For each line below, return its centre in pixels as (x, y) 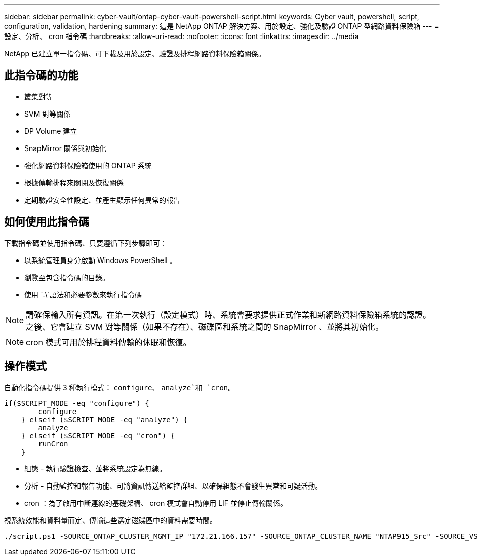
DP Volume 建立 (51, 131)
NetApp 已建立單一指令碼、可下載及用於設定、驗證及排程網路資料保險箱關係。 (135, 53)
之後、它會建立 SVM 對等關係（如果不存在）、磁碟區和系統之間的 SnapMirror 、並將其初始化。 (205, 327)
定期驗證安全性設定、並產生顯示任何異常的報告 (102, 200)
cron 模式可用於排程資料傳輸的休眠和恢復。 (109, 342)
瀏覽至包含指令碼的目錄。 (67, 277)
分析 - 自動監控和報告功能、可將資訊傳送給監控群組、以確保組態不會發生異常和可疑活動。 (173, 486)
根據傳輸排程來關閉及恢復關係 (74, 182)
